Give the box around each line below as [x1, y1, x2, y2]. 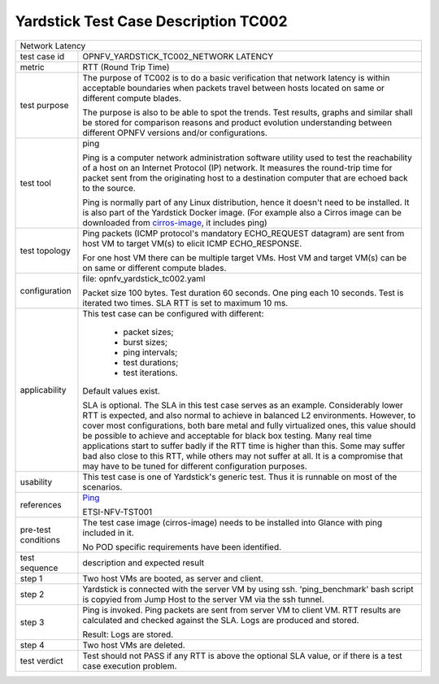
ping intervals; [123, 346, 178, 358]
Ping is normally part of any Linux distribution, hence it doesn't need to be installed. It [82, 196, 410, 207]
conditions [20, 534, 61, 545]
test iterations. [123, 367, 178, 378]
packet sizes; [123, 326, 174, 338]
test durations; [123, 356, 179, 368]
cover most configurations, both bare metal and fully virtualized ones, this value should [82, 420, 416, 431]
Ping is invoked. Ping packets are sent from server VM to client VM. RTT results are [82, 604, 402, 616]
